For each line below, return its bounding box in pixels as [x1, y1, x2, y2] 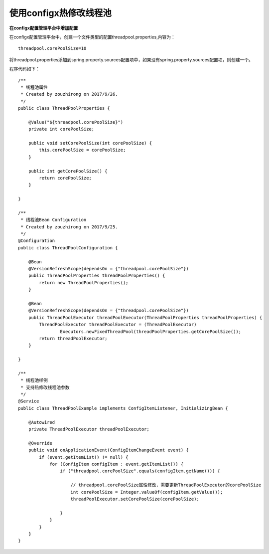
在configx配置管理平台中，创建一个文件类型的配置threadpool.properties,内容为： [9, 34, 175, 40]
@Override [28, 440, 52, 446]
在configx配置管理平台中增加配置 [9, 25, 78, 31]
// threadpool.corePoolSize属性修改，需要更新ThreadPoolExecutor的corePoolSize [70, 482, 262, 488]
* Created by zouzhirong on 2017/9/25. [20, 224, 118, 229]
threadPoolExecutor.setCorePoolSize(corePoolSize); [70, 496, 199, 502]
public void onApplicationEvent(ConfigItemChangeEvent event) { [28, 447, 189, 453]
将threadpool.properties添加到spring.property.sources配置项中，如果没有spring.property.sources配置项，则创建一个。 [9, 56, 254, 62]
